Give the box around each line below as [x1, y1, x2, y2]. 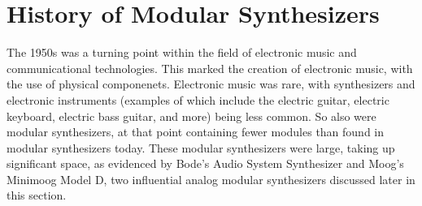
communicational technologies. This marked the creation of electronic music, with [7, 59, 413, 76]
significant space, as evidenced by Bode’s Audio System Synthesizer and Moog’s [7, 155, 404, 172]
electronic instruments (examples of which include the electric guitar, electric [7, 91, 389, 108]
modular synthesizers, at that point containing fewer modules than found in [7, 123, 385, 140]
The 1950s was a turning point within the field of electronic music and [7, 44, 357, 61]
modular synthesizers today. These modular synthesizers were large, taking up [7, 139, 395, 156]
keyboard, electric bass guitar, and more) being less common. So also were [7, 107, 376, 124]
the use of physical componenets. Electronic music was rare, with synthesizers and [7, 75, 415, 92]
